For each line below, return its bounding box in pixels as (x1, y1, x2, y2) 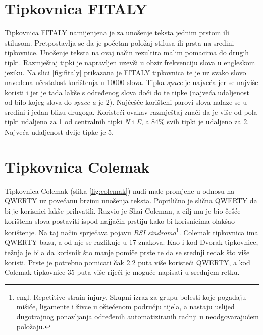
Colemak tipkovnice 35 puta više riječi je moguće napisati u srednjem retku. (5, 267, 240, 277)
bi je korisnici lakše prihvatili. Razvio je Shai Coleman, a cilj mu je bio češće (5, 205, 241, 216)
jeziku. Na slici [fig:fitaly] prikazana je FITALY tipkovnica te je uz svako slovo (5, 67, 246, 77)
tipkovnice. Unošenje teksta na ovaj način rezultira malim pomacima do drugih (5, 47, 249, 58)
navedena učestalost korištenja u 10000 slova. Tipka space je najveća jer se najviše (5, 77, 258, 88)
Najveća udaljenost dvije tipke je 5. (5, 127, 114, 137)
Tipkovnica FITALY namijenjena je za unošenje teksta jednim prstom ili (5, 27, 229, 38)
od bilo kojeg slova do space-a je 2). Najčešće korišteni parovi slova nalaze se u (5, 97, 247, 107)
